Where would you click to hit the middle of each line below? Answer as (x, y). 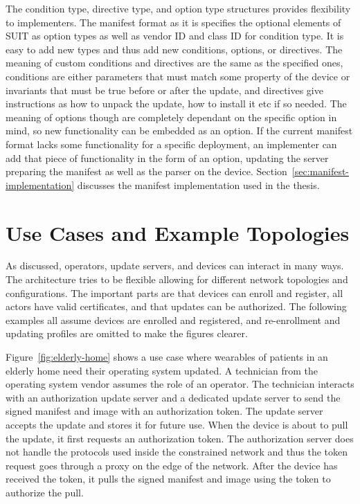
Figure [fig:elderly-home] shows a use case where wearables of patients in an (167, 357)
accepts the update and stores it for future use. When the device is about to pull (177, 424)
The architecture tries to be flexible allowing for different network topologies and (177, 279)
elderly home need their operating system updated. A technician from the (162, 370)
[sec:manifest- (321, 171)
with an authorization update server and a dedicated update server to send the (173, 397)
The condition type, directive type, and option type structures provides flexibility (178, 8)
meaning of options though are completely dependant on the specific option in (171, 117)
